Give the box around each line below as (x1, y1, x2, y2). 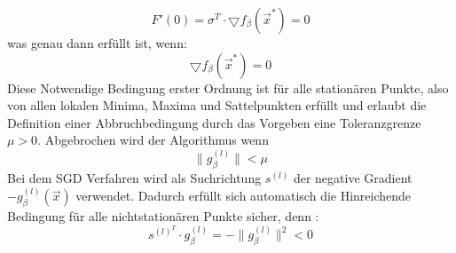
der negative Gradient (293, 169, 413, 187)
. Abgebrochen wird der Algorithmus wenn (37, 130, 269, 149)
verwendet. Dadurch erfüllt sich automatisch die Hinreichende (75, 186, 412, 205)
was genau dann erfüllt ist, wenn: (7, 34, 187, 51)
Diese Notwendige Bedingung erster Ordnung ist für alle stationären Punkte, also (7, 78, 449, 97)
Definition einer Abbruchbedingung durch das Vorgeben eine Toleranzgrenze (7, 113, 421, 131)
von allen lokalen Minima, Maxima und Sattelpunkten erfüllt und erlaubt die (7, 96, 427, 115)
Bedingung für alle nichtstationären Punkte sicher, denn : (7, 207, 319, 225)
